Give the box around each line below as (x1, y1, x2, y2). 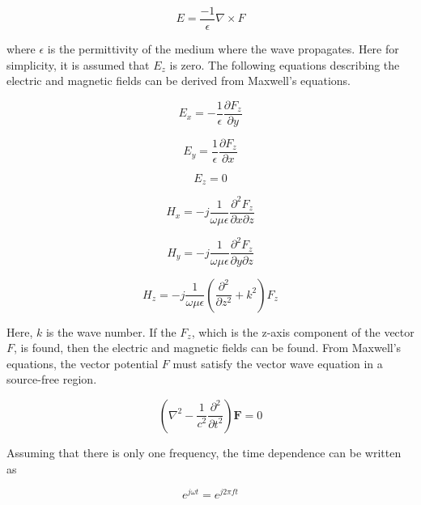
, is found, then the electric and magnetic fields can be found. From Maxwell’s (14, 339, 402, 356)
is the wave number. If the (45, 323, 176, 340)
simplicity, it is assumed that (6, 56, 150, 73)
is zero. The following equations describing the (169, 56, 400, 73)
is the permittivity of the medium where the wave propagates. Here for (47, 40, 399, 57)
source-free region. (6, 371, 97, 388)
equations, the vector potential (6, 354, 159, 371)
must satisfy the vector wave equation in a (172, 354, 383, 371)
